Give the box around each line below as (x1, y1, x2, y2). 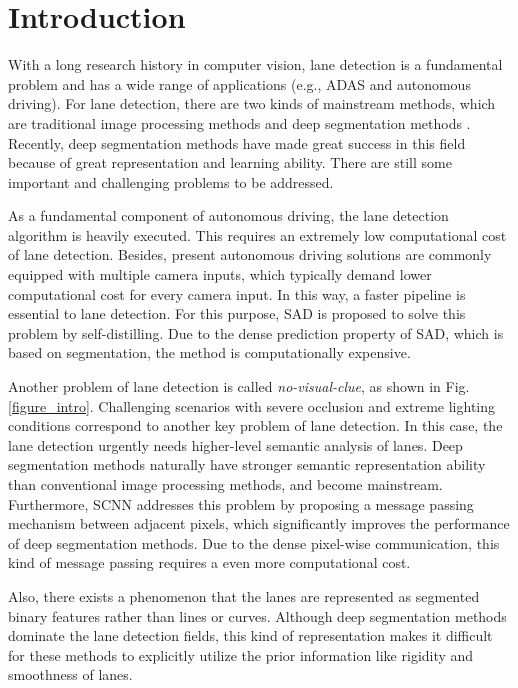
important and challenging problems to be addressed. (8, 171, 334, 192)
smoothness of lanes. (8, 664, 133, 685)
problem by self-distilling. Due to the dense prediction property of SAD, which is (8, 322, 504, 343)
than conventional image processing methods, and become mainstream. (8, 474, 443, 494)
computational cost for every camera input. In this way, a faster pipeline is (8, 283, 466, 304)
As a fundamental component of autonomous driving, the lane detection (8, 205, 449, 226)
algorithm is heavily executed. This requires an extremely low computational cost (8, 224, 507, 245)
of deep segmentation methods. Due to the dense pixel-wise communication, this (8, 532, 500, 553)
